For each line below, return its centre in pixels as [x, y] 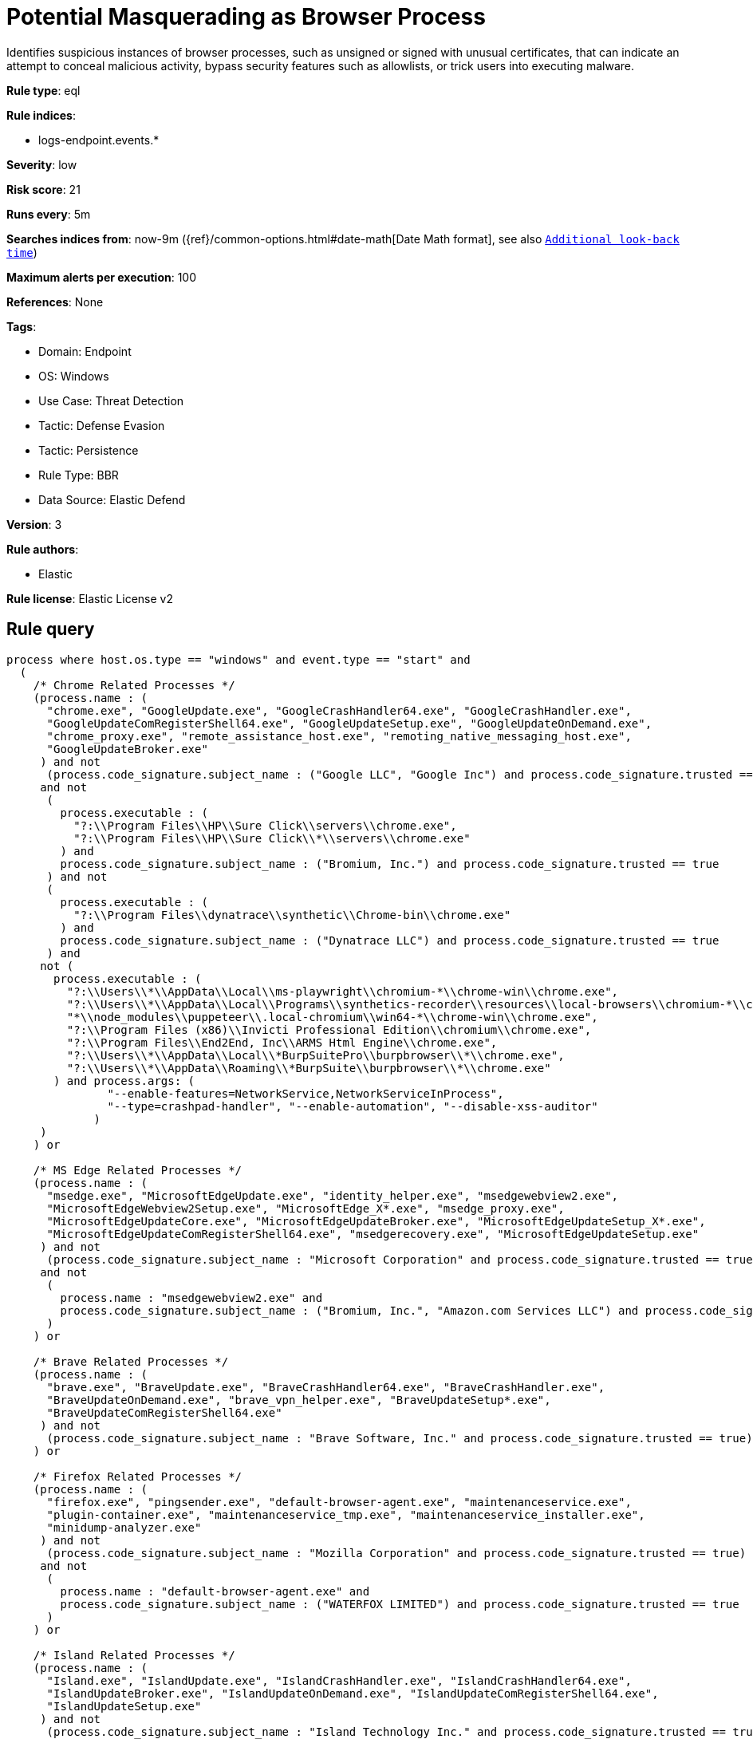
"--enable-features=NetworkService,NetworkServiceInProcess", [306, 1093]
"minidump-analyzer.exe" [124, 1527]
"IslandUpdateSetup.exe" [124, 1706]
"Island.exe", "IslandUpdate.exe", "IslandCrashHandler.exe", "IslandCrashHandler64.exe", [339, 1680]
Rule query [51, 629]
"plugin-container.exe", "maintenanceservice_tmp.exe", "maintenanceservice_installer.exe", [346, 1514]
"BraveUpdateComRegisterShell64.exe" [164, 1412]
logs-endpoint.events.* [99, 140]
